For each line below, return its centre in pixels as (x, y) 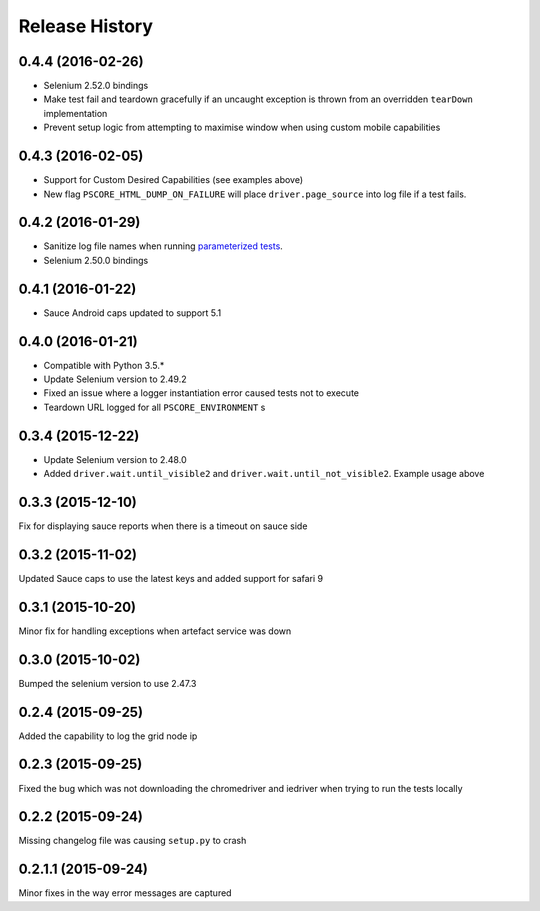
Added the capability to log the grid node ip (108, 736)
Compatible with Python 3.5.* (104, 365)
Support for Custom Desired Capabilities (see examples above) (173, 180)
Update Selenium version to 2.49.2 (115, 379)
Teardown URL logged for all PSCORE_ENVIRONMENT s (154, 407)
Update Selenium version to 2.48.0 (115, 459)
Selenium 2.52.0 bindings (96, 86)
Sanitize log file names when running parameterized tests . (163, 246)
